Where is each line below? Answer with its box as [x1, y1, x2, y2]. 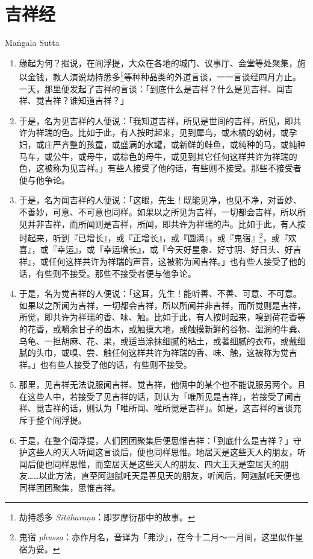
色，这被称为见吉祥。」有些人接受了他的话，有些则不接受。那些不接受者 [19, 162, 302, 174]
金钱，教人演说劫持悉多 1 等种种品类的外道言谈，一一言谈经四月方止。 [27, 69, 301, 83]
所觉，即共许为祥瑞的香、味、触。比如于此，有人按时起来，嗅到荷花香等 [19, 311, 306, 323]
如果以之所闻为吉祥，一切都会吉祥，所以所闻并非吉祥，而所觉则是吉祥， [19, 298, 306, 311]
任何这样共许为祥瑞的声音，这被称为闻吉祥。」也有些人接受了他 [48, 254, 297, 267]
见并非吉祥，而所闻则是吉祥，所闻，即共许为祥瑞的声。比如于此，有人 [19, 217, 297, 230]
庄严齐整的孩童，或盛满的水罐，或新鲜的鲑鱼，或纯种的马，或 [44, 137, 289, 150]
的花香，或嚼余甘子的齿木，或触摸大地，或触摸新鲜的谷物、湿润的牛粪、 [19, 322, 306, 335]
